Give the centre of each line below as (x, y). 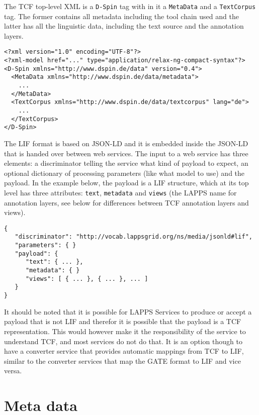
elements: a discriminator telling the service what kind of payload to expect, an (126, 163)
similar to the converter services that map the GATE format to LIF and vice (122, 360)
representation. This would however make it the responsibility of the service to (125, 331)
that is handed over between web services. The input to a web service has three (126, 153)
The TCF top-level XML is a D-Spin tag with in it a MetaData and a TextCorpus (130, 6)
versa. (13, 371)
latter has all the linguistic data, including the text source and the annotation (124, 26)
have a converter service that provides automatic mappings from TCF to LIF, (124, 351)
